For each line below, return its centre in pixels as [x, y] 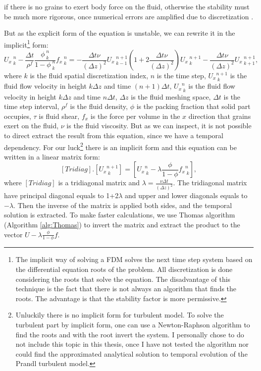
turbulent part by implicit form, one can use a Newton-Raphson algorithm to [133, 324]
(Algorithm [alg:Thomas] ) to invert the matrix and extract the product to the [122, 224]
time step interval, [32, 106]
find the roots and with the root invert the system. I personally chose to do [130, 334]
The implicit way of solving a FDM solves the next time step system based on [134, 259]
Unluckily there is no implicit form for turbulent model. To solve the [120, 315]
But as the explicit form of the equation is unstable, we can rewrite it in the [120, 33]
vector [13, 234]
